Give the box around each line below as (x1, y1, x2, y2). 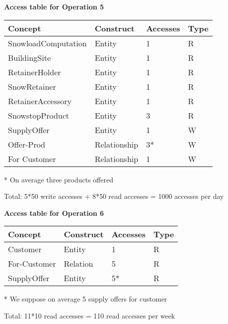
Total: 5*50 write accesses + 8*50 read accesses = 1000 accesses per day (4, 191, 224, 201)
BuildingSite (8, 51, 51, 63)
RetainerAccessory (8, 95, 72, 107)
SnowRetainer (8, 80, 56, 92)
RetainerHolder (8, 66, 61, 78)
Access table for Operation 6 (4, 207, 104, 218)
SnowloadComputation (8, 37, 87, 49)
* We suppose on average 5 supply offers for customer (4, 294, 167, 304)
